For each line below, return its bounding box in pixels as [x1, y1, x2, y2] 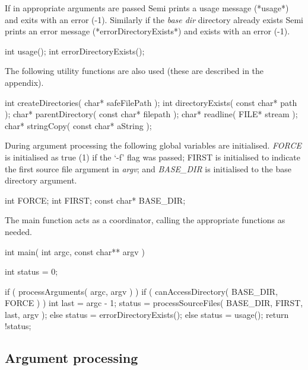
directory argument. [5, 174, 77, 186]
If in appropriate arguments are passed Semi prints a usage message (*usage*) [5, 2, 289, 14]
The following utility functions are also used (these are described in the [5, 65, 264, 77]
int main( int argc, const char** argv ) [5, 245, 145, 258]
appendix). [5, 76, 44, 88]
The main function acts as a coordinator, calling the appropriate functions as [5, 214, 285, 226]
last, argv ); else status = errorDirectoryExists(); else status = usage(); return [5, 308, 289, 320]
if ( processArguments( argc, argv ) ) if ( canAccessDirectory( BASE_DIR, [5, 285, 278, 297]
